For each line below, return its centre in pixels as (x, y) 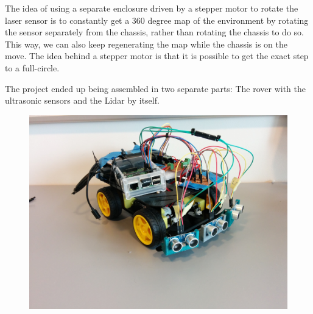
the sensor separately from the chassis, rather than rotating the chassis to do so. (154, 32)
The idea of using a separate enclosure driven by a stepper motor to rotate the (152, 8)
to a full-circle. (32, 67)
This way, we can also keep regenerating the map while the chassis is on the (146, 44)
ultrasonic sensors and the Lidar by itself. (82, 100)
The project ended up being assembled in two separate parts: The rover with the (155, 88)
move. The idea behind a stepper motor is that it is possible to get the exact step (157, 56)
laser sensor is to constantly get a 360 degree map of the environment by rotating (157, 20)
